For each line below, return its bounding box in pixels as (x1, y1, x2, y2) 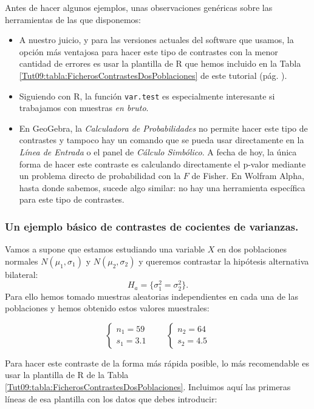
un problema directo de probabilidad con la (19, 169, 181, 182)
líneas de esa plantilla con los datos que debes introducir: (5, 392, 217, 405)
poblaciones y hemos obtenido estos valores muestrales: (5, 302, 210, 314)
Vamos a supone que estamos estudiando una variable (5, 243, 205, 255)
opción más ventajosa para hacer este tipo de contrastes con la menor (19, 45, 278, 58)
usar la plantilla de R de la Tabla (5, 368, 129, 381)
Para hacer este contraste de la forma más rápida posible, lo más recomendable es (5, 356, 309, 369)
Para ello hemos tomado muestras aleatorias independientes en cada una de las (5, 289, 298, 302)
